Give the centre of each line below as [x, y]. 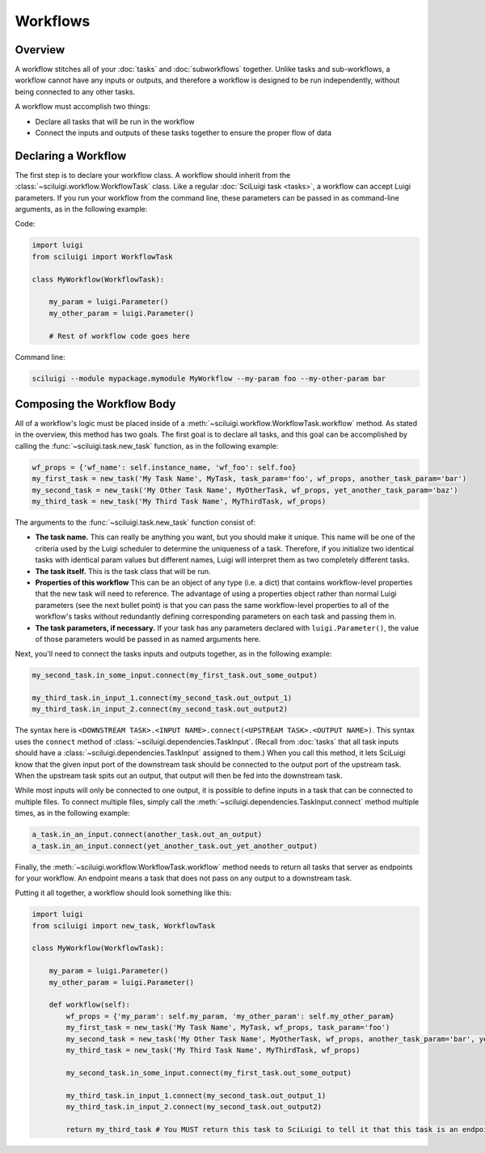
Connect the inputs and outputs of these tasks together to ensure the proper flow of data [183, 133]
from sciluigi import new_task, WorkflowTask [124, 925]
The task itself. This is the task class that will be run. [123, 571]
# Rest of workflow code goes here [119, 336]
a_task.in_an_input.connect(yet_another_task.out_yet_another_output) [175, 846]
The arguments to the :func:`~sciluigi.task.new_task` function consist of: [135, 522]
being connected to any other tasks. [75, 91]
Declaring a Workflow [71, 156]
